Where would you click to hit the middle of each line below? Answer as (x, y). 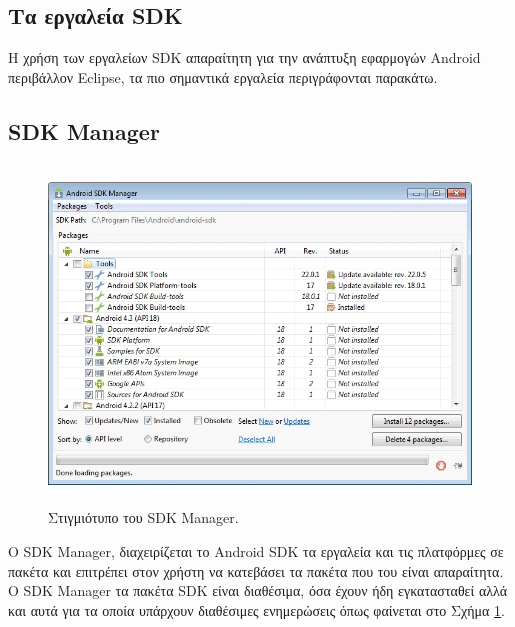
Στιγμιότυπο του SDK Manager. (143, 517)
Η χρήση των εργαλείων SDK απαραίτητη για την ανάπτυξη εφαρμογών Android (244, 57)
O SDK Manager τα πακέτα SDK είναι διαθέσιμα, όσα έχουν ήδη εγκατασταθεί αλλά (258, 590)
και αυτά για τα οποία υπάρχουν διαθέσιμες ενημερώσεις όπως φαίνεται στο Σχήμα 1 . (256, 609)
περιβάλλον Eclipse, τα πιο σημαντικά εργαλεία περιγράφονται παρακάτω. (223, 76)
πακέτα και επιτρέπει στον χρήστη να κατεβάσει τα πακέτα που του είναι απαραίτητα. (256, 570)
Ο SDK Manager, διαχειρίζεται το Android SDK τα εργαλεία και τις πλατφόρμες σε (256, 550)
